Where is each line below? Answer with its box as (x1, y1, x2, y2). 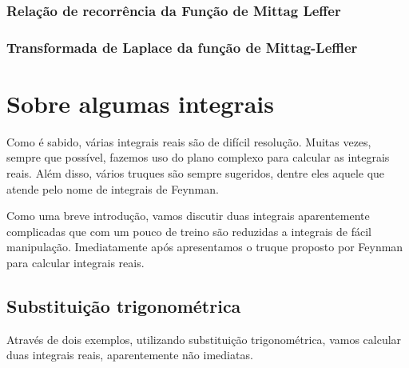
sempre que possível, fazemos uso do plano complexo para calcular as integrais (6, 149, 390, 166)
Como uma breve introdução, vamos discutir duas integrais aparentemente (6, 207, 370, 224)
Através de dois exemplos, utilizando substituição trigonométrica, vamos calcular (6, 330, 402, 347)
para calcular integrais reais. (6, 254, 145, 270)
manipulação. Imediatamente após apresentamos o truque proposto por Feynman (6, 238, 403, 255)
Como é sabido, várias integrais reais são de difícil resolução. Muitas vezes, (6, 133, 371, 150)
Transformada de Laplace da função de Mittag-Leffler (6, 37, 358, 57)
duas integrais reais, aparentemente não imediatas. (6, 346, 253, 363)
